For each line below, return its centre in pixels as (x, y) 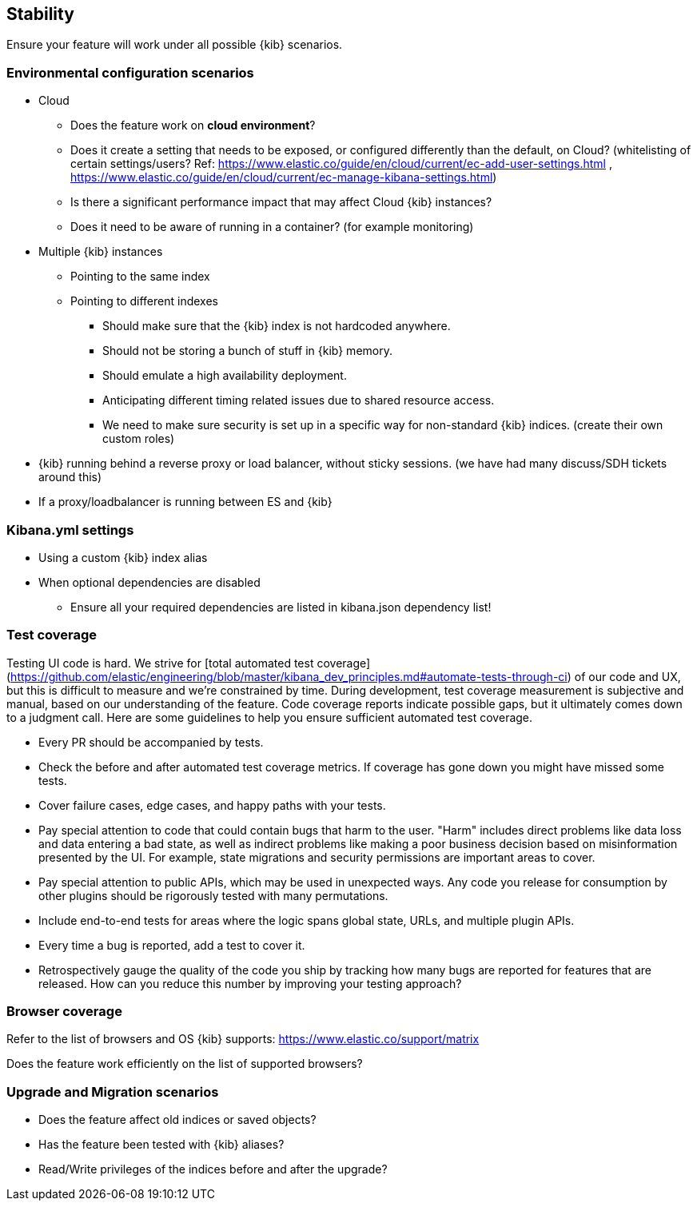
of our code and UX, (627, 676)
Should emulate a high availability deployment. (225, 376)
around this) (70, 477)
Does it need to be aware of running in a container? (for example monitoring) (272, 227)
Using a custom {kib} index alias (123, 557)
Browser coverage (64, 1012)
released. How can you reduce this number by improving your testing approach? (250, 983)
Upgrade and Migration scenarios (113, 1091)
